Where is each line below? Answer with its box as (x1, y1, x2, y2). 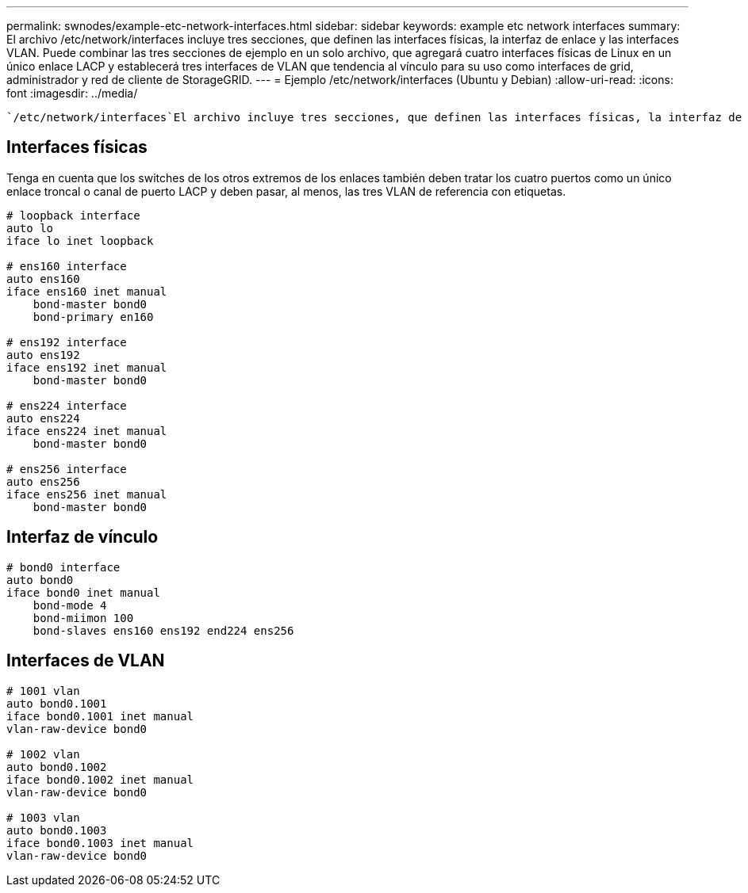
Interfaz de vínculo (6, 527, 159, 548)
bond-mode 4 (33, 598, 107, 612)
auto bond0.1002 (6, 760, 107, 773)
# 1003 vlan (6, 811, 80, 824)
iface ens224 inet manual (6, 424, 167, 437)
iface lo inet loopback (6, 234, 154, 247)
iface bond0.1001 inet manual (6, 709, 194, 723)
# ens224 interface (6, 399, 127, 412)
